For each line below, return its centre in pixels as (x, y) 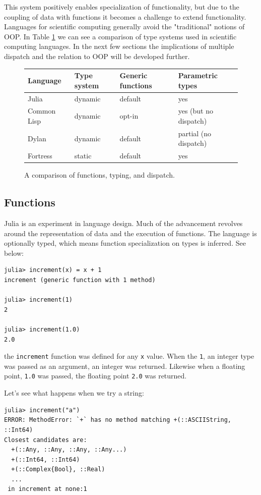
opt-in (129, 116)
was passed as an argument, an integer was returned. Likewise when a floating (125, 366)
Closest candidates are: (46, 440)
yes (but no (195, 111)
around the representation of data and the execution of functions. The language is (130, 233)
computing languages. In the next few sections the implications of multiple (119, 46)
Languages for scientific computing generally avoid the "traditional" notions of (124, 26)
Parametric (198, 75)
